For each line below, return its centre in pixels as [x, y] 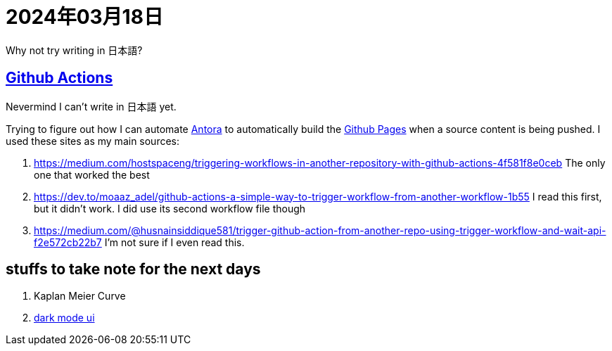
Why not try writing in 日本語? [74, 50]
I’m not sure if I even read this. [174, 242]
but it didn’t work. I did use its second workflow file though [170, 208]
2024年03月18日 [84, 17]
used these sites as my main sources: [93, 141]
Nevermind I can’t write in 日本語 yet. [91, 106]
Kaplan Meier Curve [80, 296]
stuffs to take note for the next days [133, 269]
